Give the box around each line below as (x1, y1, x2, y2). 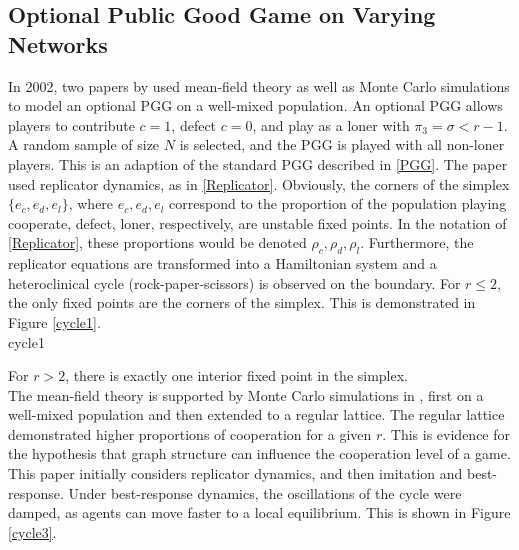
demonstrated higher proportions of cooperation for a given (8, 423, 372, 444)
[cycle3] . (8, 521, 57, 542)
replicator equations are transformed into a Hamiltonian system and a (8, 253, 437, 274)
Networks (8, 28, 108, 59)
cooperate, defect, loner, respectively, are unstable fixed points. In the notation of (8, 212, 507, 233)
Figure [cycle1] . (8, 311, 101, 332)
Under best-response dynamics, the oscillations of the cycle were (68, 482, 462, 503)
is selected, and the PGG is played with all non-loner (179, 134, 505, 155)
